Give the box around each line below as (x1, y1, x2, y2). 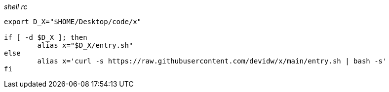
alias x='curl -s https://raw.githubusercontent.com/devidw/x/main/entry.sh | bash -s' (37, 57, 387, 65)
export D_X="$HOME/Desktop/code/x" (4, 18, 142, 26)
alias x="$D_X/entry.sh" (37, 41, 133, 49)
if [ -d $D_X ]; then (4, 33, 87, 41)
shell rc (4, 2, 28, 11)
